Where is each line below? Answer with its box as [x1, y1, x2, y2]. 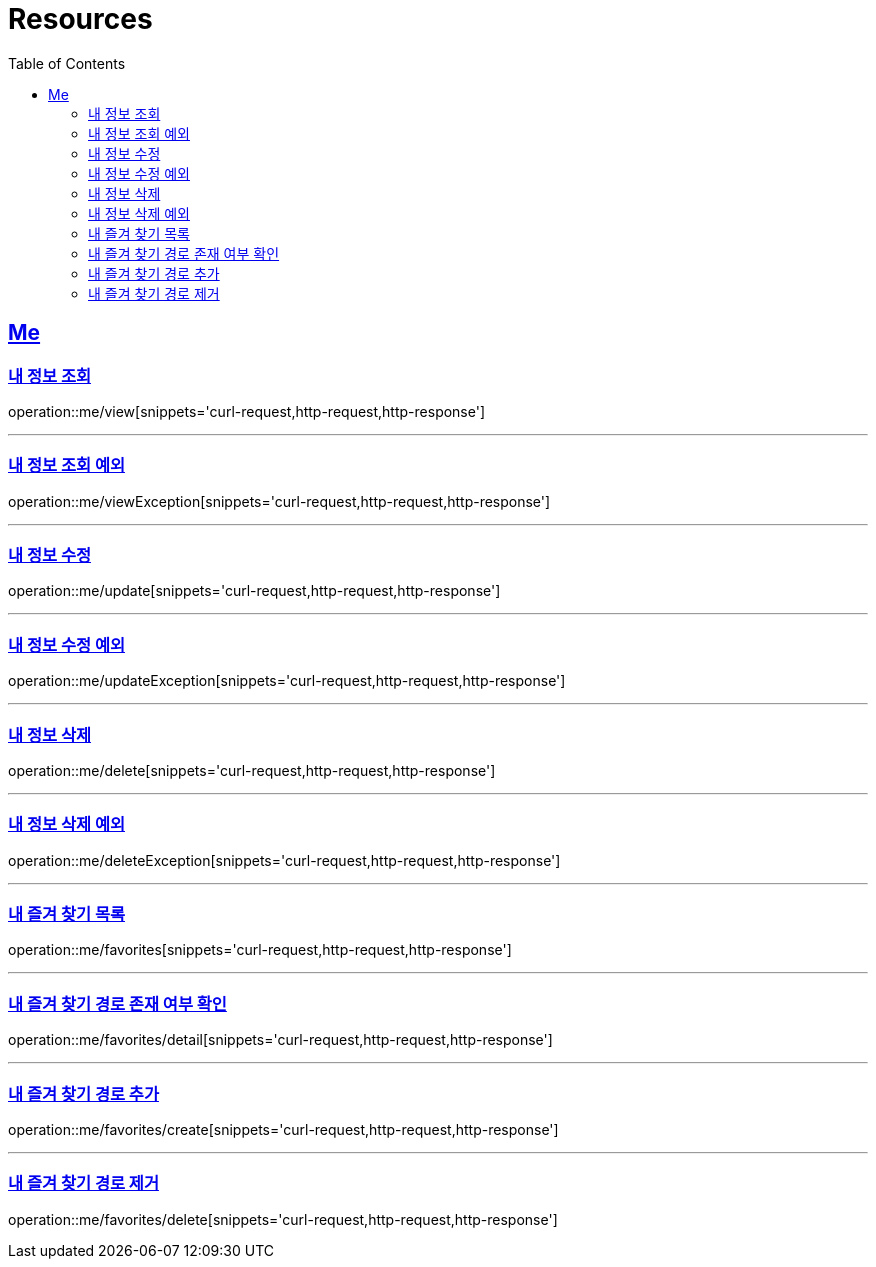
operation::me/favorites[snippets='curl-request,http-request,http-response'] [8, 941, 512, 959]
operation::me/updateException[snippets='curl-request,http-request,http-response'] [8, 672, 566, 690]
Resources [8, 2, 153, 36]
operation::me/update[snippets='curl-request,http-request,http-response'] [8, 582, 501, 600]
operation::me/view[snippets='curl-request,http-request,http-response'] [8, 402, 486, 420]
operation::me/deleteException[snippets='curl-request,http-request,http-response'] [8, 851, 561, 869]
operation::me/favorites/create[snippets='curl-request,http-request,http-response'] [8, 1120, 559, 1138]
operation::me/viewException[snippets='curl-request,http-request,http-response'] [8, 492, 551, 510]
